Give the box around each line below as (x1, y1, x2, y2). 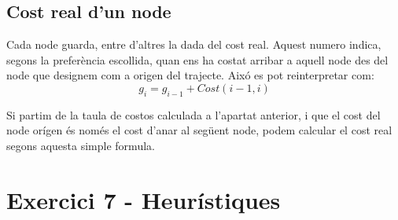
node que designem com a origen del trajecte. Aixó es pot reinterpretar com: (6, 67, 374, 83)
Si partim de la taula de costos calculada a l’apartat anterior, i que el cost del (6, 106, 381, 123)
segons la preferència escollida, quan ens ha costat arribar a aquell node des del (6, 51, 389, 68)
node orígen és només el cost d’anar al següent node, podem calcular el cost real (6, 122, 392, 138)
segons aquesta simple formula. (6, 137, 155, 153)
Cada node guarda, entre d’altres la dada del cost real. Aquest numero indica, (6, 36, 381, 53)
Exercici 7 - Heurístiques (6, 183, 281, 215)
